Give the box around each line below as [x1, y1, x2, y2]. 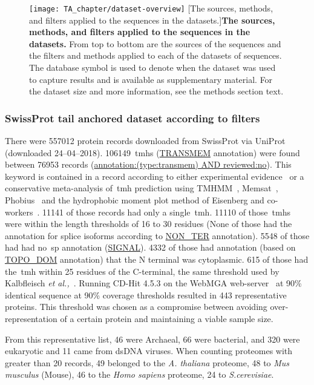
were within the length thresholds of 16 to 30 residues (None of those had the [5, 217, 292, 230]
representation [5, 312, 57, 324]
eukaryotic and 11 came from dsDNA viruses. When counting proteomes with [5, 344, 293, 357]
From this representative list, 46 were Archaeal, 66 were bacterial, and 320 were [5, 332, 300, 345]
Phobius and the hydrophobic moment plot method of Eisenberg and [5, 194, 264, 206]
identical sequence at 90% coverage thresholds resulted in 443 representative [5, 288, 287, 301]
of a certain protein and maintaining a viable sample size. [60, 312, 273, 324]
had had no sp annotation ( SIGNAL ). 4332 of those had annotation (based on [5, 241, 296, 254]
